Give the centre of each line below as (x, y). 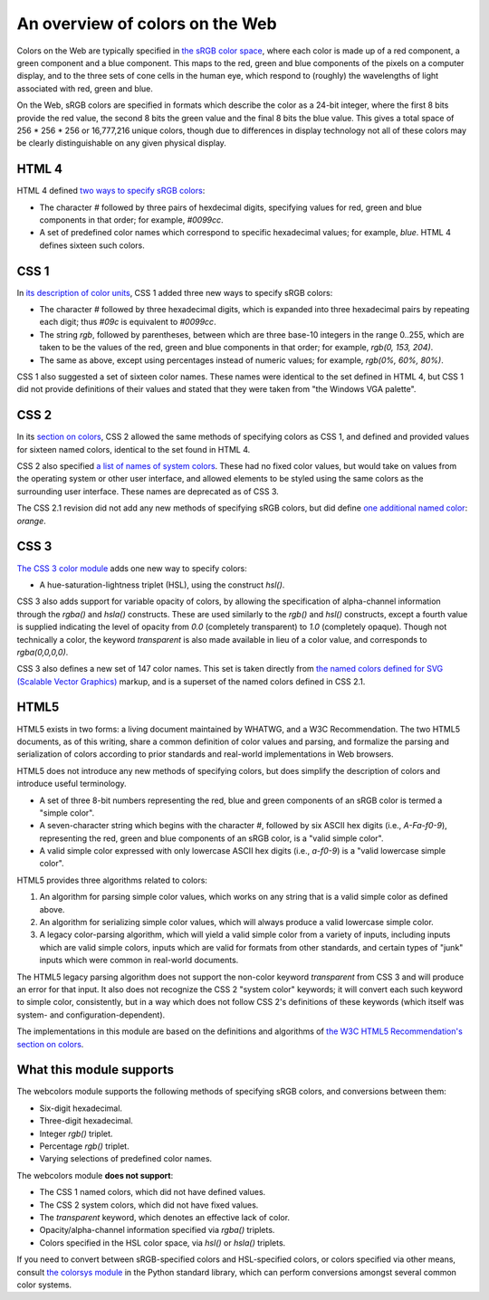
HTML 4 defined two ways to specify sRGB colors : (111, 191)
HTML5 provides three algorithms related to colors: (112, 880)
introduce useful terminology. (72, 784)
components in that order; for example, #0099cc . (131, 220)
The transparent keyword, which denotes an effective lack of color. (164, 1217)
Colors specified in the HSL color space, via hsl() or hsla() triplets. (163, 1243)
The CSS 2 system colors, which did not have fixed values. (149, 1205)
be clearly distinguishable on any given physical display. (121, 143)
